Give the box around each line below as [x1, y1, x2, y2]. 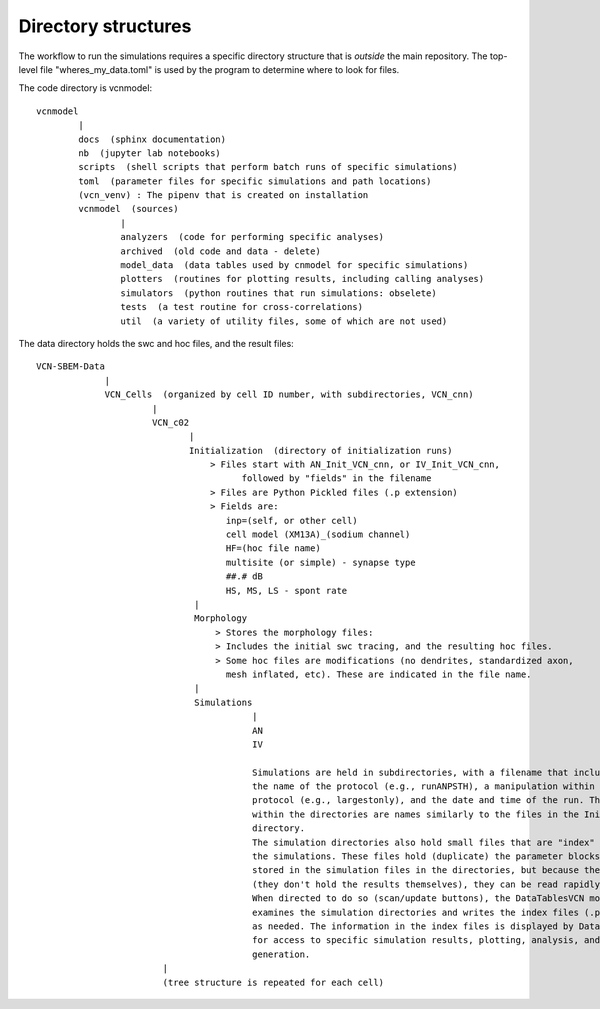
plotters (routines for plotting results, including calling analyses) [120, 273, 485, 285]
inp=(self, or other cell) [225, 515, 359, 526]
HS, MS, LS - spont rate [225, 585, 348, 596]
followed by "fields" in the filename [241, 473, 432, 484]
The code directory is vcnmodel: [18, 82, 153, 94]
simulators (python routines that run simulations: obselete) [120, 287, 437, 299]
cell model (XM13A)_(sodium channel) [225, 529, 411, 540]
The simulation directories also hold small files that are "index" [251, 836, 595, 848]
